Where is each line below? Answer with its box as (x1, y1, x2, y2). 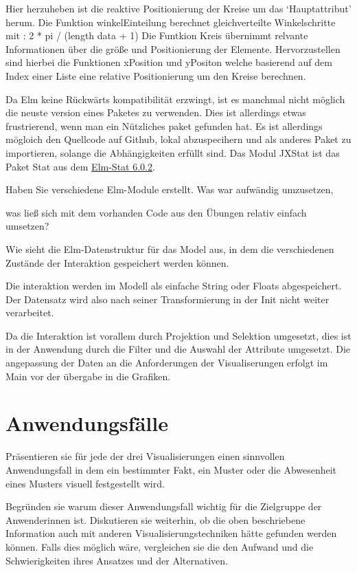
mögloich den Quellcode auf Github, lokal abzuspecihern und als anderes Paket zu (5, 132, 352, 146)
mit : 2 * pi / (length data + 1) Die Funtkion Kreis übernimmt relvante (5, 28, 308, 43)
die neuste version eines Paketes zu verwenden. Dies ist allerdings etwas (5, 105, 306, 120)
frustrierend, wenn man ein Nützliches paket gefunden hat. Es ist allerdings (5, 118, 323, 133)
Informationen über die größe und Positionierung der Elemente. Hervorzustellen (5, 41, 341, 56)
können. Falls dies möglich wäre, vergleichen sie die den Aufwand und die (5, 539, 314, 553)
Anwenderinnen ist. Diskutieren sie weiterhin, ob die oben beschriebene (5, 512, 306, 527)
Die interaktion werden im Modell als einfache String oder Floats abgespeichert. (5, 278, 342, 293)
